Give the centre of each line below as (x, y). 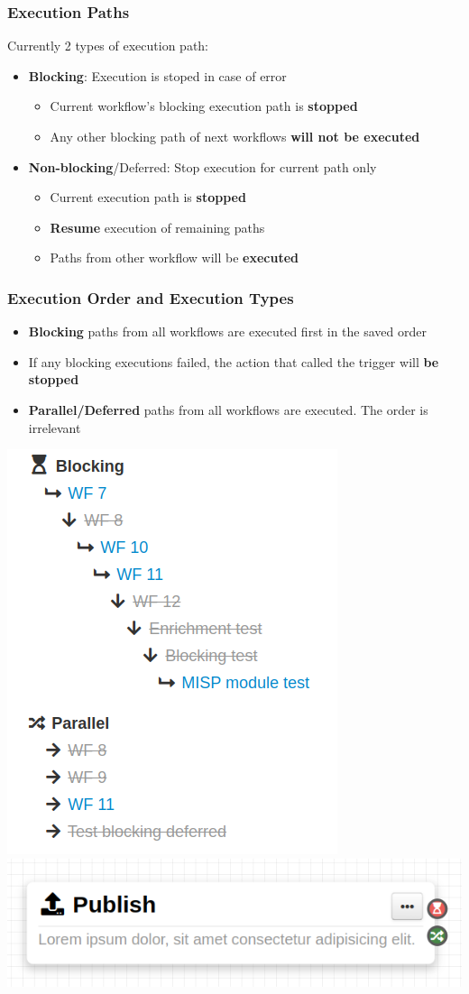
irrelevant (55, 427)
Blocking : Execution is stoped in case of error (157, 75)
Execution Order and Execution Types (151, 297)
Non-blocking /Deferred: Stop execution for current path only (202, 166)
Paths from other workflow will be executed (175, 258)
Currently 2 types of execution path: (108, 46)
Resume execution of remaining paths (157, 227)
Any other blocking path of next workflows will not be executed (235, 136)
